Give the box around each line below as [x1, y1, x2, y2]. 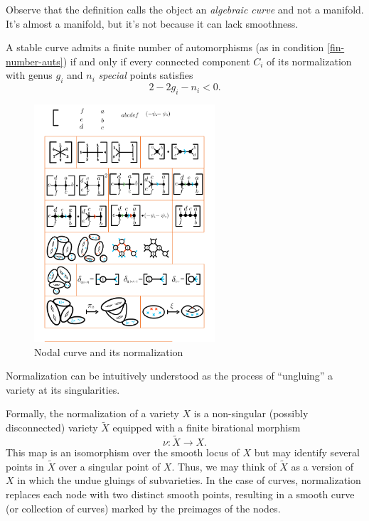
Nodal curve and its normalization [34, 344, 183, 359]
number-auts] [6, 53, 63, 68]
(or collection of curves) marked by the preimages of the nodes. [6, 500, 281, 515]
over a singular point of [58, 458, 161, 473]
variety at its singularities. [6, 382, 120, 397]
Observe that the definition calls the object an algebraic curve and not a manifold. [6, 2, 364, 16]
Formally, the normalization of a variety [6, 406, 179, 421]
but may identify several [254, 445, 360, 460]
